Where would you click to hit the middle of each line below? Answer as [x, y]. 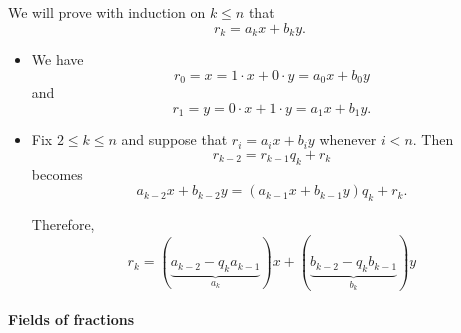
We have [57, 59]
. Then [433, 139]
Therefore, [63, 223]
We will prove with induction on [107, 12]
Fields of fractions [71, 319]
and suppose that [174, 139]
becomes [57, 173]
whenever [348, 139]
